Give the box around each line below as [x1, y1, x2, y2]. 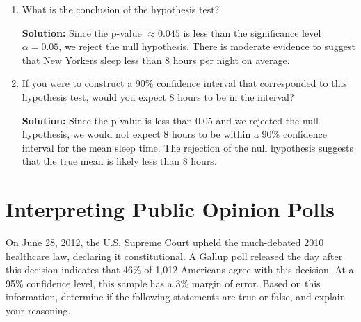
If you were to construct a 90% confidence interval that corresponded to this [22, 76, 347, 90]
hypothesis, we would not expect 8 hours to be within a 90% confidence [22, 127, 327, 141]
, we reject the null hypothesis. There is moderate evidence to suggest [58, 39, 355, 54]
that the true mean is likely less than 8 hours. [22, 154, 217, 168]
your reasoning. [6, 303, 71, 318]
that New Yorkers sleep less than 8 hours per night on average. [22, 52, 290, 67]
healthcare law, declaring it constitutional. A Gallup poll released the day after [6, 248, 343, 263]
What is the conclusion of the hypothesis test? [22, 2, 220, 16]
